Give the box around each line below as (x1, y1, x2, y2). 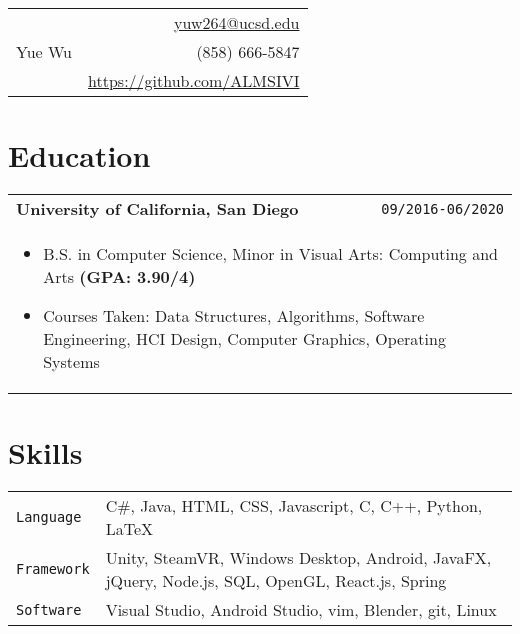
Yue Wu (16, 40, 73, 63)
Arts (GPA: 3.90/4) (43, 265, 196, 289)
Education (8, 135, 151, 176)
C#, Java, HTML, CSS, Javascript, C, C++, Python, (105, 494, 483, 518)
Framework (16, 561, 90, 578)
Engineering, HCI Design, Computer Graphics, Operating (43, 327, 446, 351)
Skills (8, 432, 83, 473)
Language (16, 509, 82, 526)
